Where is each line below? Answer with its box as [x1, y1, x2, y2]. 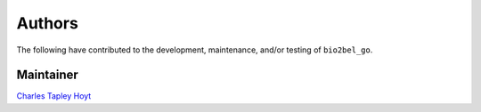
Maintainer [16, 68, 79, 83]
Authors [16, 13, 79, 33]
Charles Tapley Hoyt [16, 91, 92, 101]
